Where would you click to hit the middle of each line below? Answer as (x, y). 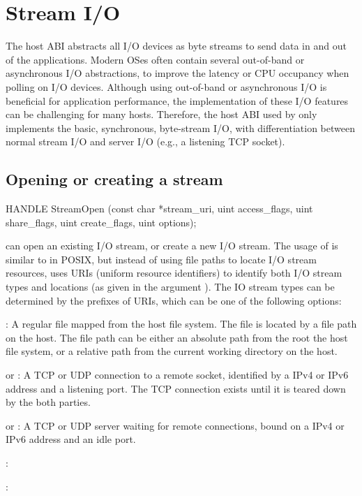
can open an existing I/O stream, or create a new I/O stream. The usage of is (172, 246)
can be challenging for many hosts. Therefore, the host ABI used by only (161, 114)
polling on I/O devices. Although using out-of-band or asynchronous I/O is (166, 86)
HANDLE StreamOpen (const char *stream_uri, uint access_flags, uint (159, 209)
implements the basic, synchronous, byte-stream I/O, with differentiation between (180, 127)
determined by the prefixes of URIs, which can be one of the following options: (174, 300)
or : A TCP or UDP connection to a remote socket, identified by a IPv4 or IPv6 (177, 375)
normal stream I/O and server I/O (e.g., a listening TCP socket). (145, 141)
